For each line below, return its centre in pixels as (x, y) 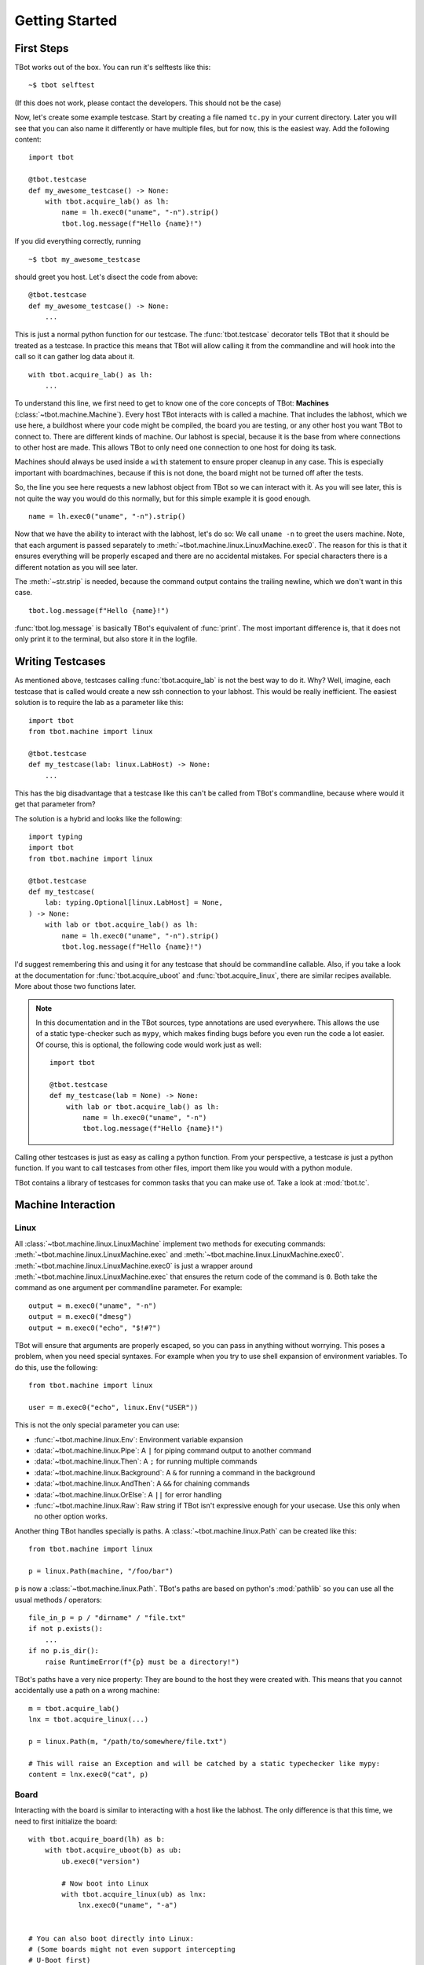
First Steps (42, 48)
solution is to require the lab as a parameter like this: (99, 703)
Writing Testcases (60, 661)
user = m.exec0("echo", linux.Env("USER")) (113, 1407)
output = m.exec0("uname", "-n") (93, 1306)
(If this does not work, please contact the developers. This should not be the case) (148, 103)
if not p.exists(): (66, 1629)
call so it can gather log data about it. (75, 357)
